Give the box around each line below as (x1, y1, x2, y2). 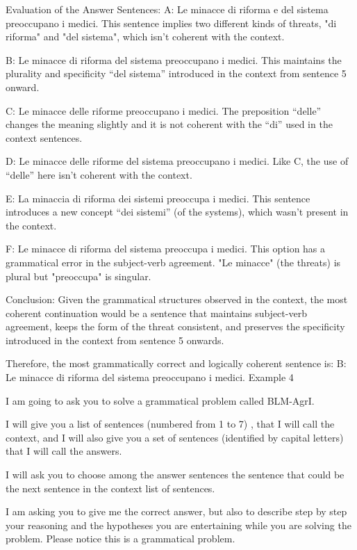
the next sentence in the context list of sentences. (6, 480, 215, 495)
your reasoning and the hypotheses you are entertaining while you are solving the (6, 517, 351, 532)
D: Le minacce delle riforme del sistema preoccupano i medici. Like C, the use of (6, 154, 349, 168)
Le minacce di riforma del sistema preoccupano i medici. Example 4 (6, 370, 294, 385)
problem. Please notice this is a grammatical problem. (6, 531, 235, 546)
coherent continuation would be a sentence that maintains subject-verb (6, 305, 307, 320)
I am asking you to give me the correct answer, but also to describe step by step (6, 504, 347, 519)
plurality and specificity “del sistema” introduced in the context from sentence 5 (6, 66, 347, 81)
